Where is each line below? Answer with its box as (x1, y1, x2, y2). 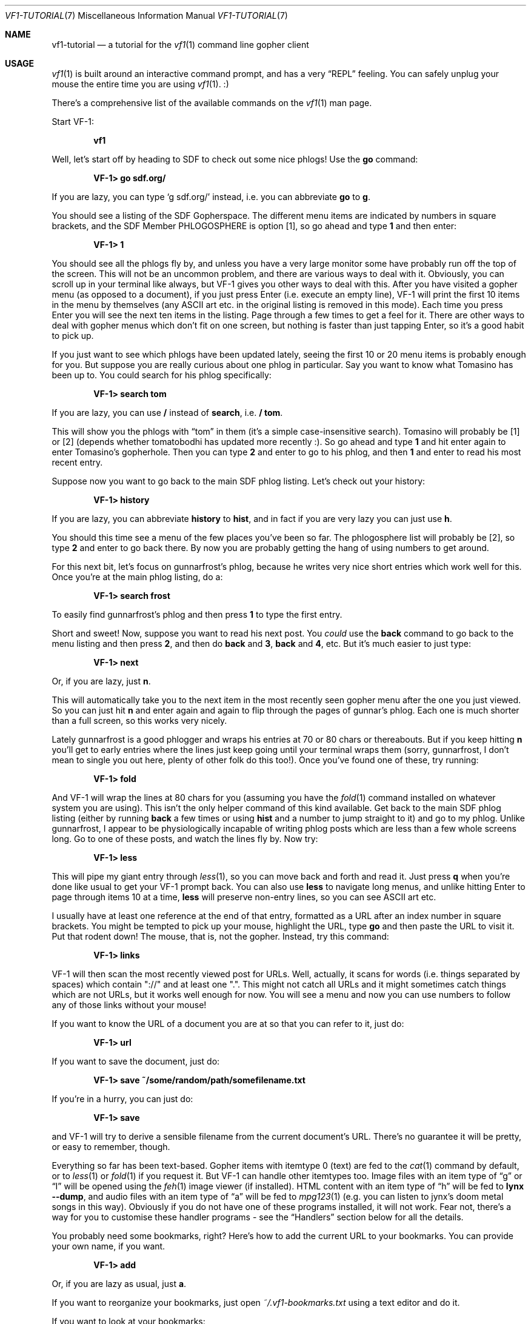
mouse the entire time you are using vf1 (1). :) (52, 79, 229, 89)
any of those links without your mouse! (52, 1000, 207, 1010)
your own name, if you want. (52, 1241, 165, 1251)
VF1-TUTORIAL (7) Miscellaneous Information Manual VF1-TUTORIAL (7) (5, 10, 288, 21)
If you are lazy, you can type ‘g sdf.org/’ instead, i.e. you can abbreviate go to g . (52, 192, 370, 202)
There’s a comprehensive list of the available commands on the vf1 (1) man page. (52, 98, 372, 108)
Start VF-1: (52, 116, 94, 127)
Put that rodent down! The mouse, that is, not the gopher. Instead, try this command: (52, 931, 389, 941)
